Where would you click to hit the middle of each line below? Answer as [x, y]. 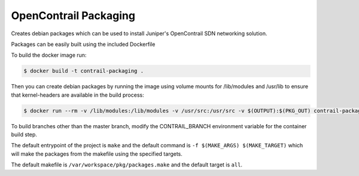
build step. [24, 135]
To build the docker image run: [49, 55]
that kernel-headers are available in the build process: [77, 95]
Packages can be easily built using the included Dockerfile [83, 44]
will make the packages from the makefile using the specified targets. [97, 154]
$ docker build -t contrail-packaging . [83, 71]
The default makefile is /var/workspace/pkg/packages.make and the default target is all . [127, 165]
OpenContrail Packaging [73, 16]
